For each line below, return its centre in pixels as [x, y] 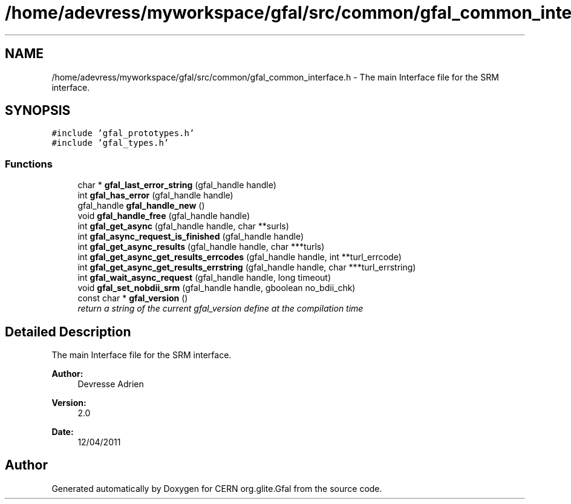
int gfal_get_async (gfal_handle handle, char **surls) [183, 226]
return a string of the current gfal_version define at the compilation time [220, 309]
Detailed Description [68, 332]
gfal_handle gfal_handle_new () [141, 206]
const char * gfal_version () [133, 298]
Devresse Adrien [111, 384]
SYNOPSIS [38, 111]
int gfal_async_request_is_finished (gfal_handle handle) [191, 237]
